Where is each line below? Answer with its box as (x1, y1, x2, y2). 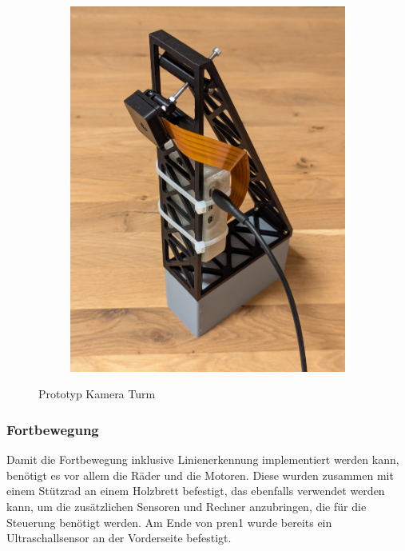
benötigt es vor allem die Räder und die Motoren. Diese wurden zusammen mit (6, 466, 394, 483)
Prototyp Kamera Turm (38, 385, 156, 402)
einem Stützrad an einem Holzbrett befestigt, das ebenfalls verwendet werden (6, 482, 385, 499)
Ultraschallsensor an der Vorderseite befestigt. (6, 529, 232, 546)
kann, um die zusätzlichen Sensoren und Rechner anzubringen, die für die (6, 498, 367, 515)
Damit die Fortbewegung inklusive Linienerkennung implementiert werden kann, (6, 451, 399, 468)
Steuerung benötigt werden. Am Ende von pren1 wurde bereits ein (6, 513, 332, 530)
